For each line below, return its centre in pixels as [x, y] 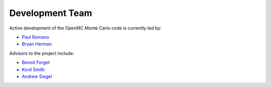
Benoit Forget [36, 62]
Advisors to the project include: [42, 53]
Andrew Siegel [37, 76]
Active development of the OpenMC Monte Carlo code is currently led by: [85, 28]
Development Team [51, 13]
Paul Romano [36, 37]
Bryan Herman [37, 44]
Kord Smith [33, 69]
